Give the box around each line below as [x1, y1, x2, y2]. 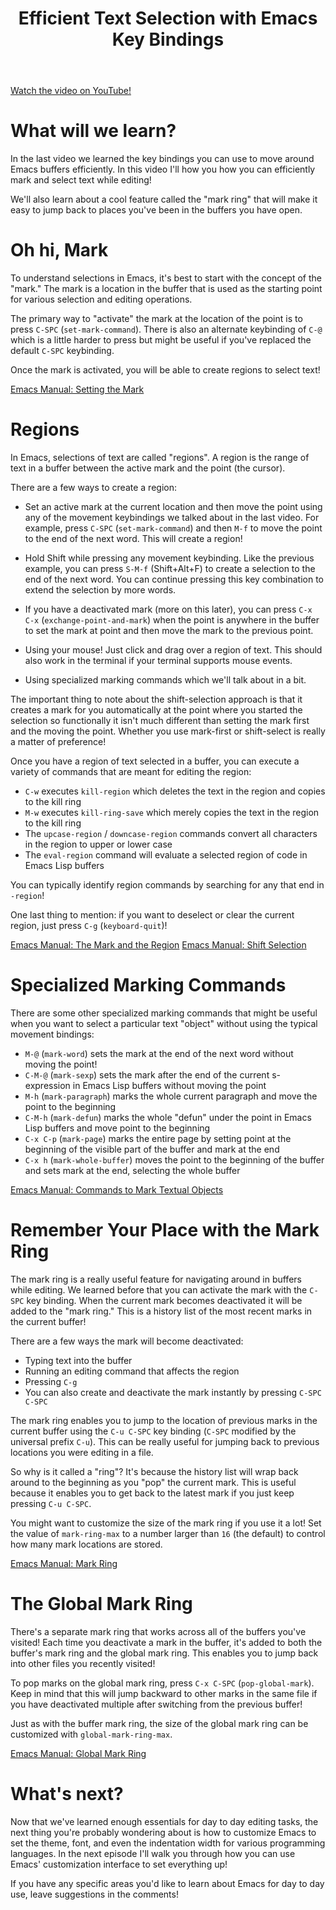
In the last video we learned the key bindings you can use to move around [10, 153, 315, 165]
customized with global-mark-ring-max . [10, 1728, 173, 1740]
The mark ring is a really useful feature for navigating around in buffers [10, 1273, 302, 1285]
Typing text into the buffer [24, 1354, 133, 1366]
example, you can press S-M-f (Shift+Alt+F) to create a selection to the [24, 563, 316, 574]
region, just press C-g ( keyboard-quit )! [10, 920, 168, 931]
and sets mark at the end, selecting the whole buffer [24, 1164, 241, 1176]
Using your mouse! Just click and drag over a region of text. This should [24, 644, 323, 656]
